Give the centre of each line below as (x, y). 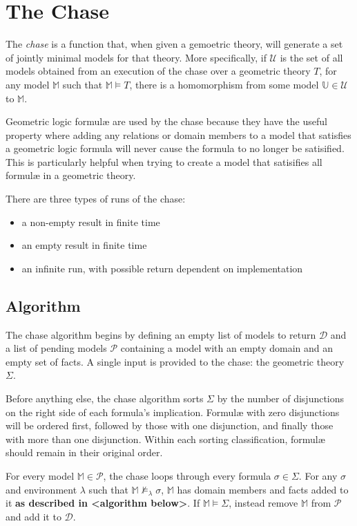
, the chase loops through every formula (187, 475)
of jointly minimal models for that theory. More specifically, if (136, 57)
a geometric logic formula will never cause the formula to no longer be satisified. (175, 148)
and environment (41, 489)
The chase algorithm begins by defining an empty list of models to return (161, 334)
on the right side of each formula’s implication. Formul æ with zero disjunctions (173, 412)
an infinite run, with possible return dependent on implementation (162, 268)
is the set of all (311, 57)
